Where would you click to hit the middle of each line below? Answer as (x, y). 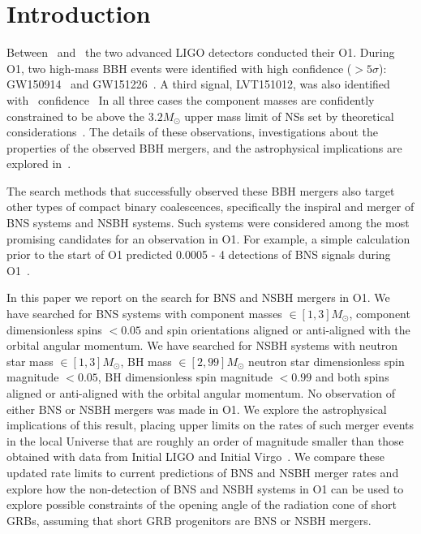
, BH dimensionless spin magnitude (185, 377)
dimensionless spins (54, 329)
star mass (30, 361)
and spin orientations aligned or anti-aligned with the (277, 329)
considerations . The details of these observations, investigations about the (193, 132)
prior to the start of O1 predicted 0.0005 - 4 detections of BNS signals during (199, 254)
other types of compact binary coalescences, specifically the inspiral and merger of (210, 207)
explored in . (39, 164)
